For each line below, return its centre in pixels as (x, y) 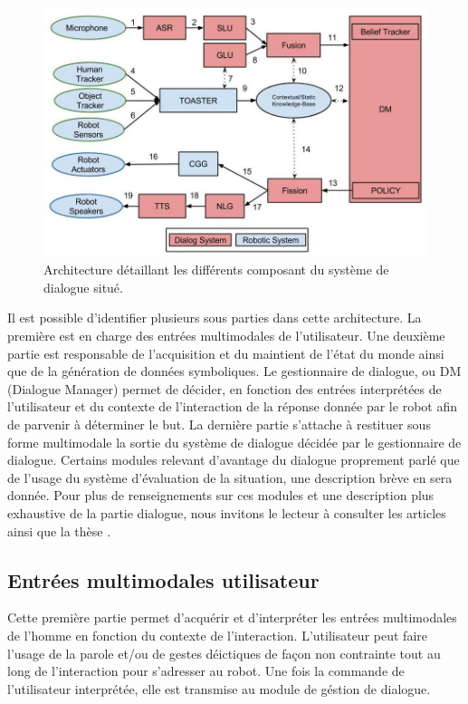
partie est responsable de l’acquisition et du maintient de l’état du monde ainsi (226, 353)
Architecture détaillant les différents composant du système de (216, 270)
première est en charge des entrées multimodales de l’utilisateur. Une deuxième (226, 336)
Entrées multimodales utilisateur (163, 579)
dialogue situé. (83, 287)
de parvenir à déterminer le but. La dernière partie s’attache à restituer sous (219, 424)
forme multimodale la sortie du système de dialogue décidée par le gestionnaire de (234, 442)
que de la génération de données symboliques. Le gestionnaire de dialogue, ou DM (234, 371)
